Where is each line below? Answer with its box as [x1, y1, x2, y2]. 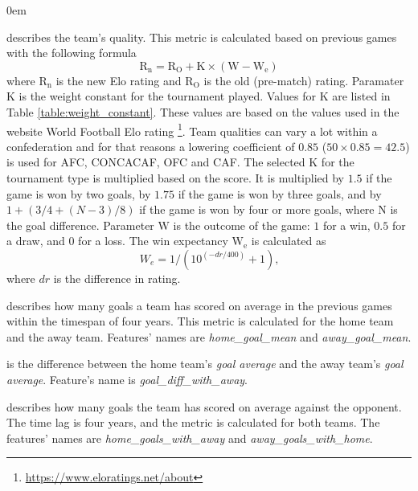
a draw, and [6, 232, 65, 249]
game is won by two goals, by [6, 185, 151, 202]
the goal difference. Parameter [6, 216, 154, 233]
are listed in [332, 88, 391, 104]
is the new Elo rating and [55, 72, 182, 88]
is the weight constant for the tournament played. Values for [18, 88, 316, 104]
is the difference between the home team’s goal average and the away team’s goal [6, 355, 404, 372]
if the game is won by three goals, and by [178, 185, 382, 202]
